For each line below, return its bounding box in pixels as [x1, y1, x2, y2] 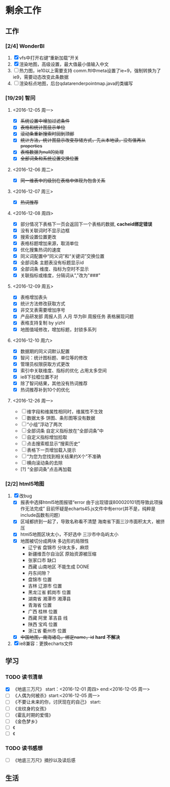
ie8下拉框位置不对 [20, 374, 59, 380]
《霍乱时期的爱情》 [12, 712, 54, 718]
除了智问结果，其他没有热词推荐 [20, 380, 88, 386]
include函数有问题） [20, 512, 63, 518]
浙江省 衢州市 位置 [28, 628, 67, 634]
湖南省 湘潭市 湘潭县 [28, 595, 71, 601]
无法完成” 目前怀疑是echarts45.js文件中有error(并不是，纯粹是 [25, 506, 156, 512]
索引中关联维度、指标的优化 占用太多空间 [20, 367, 107, 373]
